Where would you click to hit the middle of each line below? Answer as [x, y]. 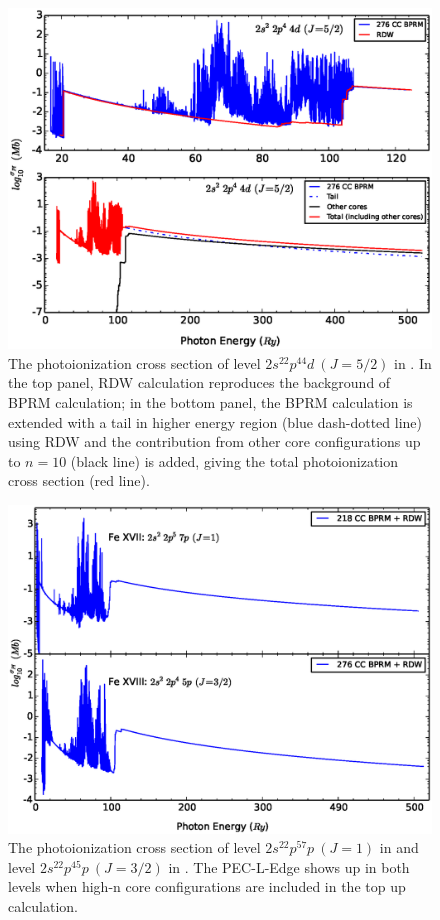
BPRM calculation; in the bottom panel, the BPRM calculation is [210, 401]
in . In [413, 362]
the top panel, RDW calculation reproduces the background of [199, 382]
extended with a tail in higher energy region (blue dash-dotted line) [215, 421]
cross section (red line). [79, 480]
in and [399, 847]
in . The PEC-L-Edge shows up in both [289, 866]
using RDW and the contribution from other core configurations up [214, 441]
